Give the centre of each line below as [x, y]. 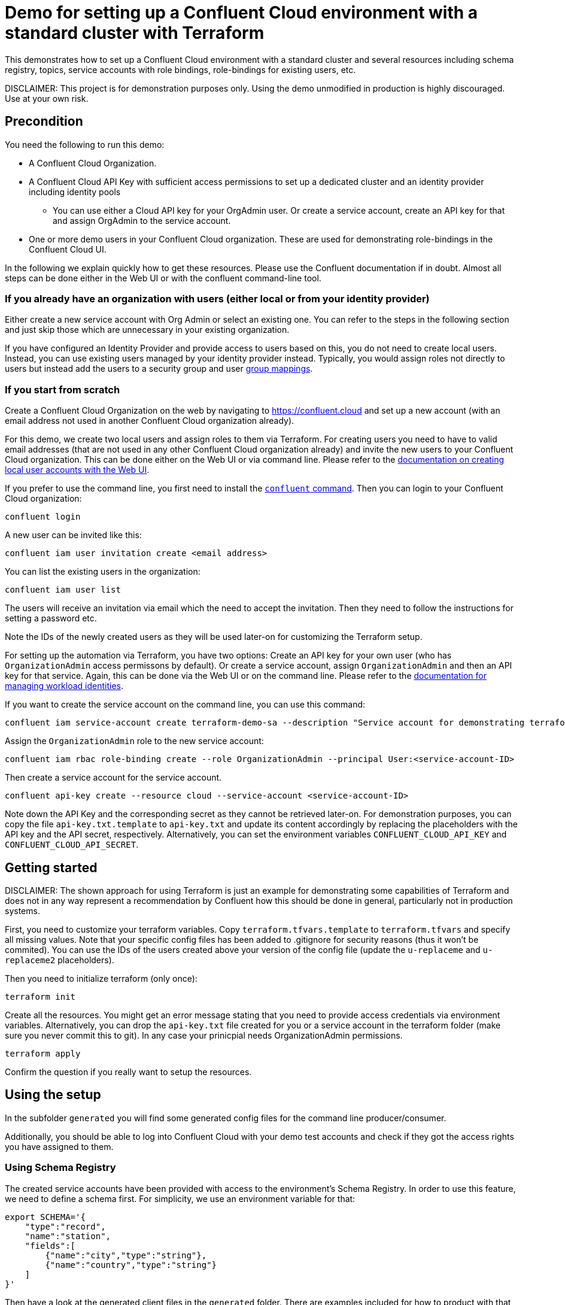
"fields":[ [50, 1245]
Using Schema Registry [60, 1168]
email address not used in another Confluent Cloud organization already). [150, 421]
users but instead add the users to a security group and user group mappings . [159, 369]
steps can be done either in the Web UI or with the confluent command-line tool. [163, 278]
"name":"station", [68, 1236]
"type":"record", [65, 1226]
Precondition [44, 122]
